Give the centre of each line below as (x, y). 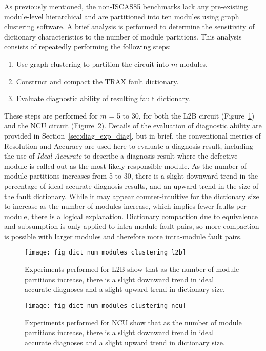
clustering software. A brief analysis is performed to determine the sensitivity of (129, 26)
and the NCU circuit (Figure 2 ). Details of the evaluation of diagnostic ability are (133, 125)
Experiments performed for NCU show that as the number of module (133, 322)
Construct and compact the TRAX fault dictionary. (97, 81)
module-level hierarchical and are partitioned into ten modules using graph (122, 16)
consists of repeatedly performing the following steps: (88, 46)
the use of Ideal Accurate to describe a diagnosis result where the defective (121, 156)
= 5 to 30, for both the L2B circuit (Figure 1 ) (182, 115)
